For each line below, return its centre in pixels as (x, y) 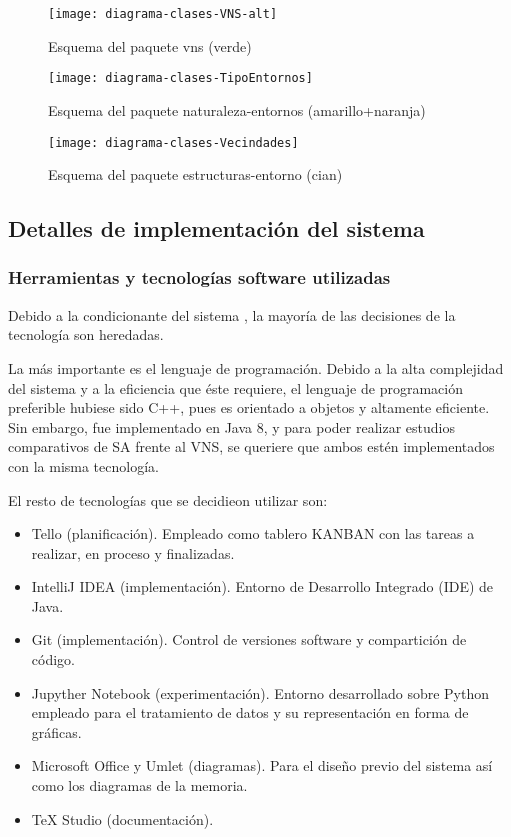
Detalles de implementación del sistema (216, 228)
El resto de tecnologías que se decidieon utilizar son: (168, 499)
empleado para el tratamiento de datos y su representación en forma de (250, 712)
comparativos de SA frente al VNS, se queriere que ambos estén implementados (251, 446)
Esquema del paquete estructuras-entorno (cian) (195, 174)
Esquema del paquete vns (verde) (150, 45)
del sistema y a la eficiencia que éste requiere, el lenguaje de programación (235, 387)
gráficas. (56, 731)
